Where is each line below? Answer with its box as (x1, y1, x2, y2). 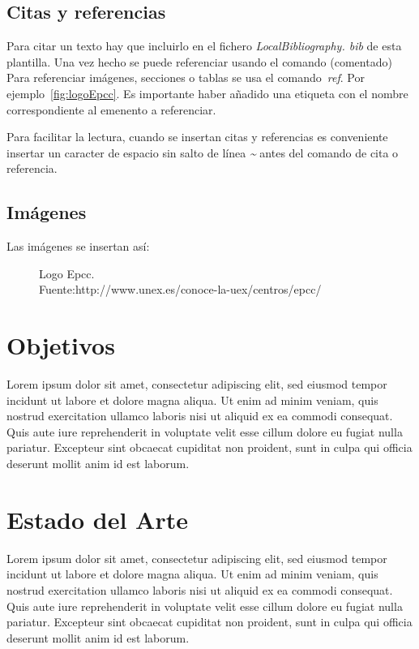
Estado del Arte (6, 502, 188, 535)
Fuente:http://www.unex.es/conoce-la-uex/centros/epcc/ (39, 281, 322, 298)
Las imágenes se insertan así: (6, 238, 150, 255)
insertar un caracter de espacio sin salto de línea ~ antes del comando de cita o (6, 144, 399, 161)
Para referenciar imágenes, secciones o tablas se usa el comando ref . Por (6, 69, 365, 86)
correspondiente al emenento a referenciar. (6, 101, 216, 118)
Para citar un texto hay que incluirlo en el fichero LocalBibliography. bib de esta (6, 37, 402, 54)
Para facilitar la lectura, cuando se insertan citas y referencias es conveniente (6, 128, 388, 145)
